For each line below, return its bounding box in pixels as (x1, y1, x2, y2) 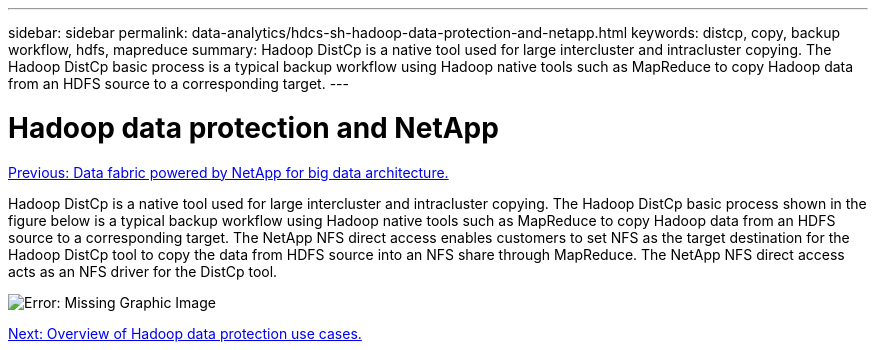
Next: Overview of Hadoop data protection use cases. (8, 324, 362, 342)
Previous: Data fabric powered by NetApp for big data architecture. (8, 163, 449, 181)
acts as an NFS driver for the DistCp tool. (8, 262, 278, 280)
